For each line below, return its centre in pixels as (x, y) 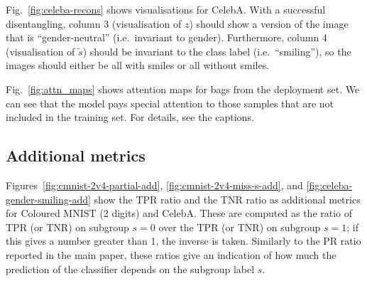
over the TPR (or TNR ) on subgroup (240, 227)
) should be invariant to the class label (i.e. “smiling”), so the (217, 51)
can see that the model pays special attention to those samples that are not (170, 103)
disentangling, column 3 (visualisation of (94, 23)
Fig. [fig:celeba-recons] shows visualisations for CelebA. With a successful (166, 9)
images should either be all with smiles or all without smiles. (138, 65)
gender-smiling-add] (48, 199)
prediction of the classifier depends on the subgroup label (130, 269)
